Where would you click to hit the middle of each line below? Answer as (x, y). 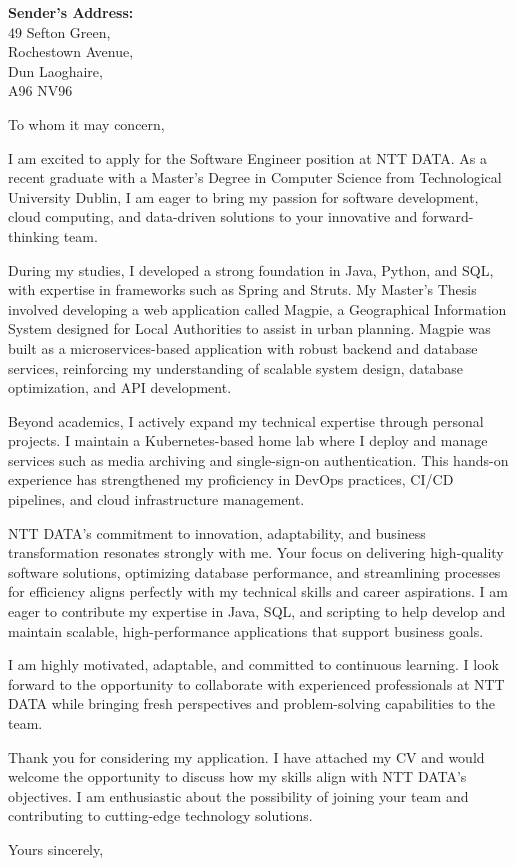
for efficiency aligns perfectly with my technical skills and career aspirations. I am (258, 591)
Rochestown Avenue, (71, 51)
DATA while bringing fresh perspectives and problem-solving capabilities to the (251, 703)
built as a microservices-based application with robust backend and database (243, 347)
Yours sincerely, (56, 848)
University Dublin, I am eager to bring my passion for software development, (243, 196)
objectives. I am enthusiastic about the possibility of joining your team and (238, 795)
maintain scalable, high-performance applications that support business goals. (246, 630)
